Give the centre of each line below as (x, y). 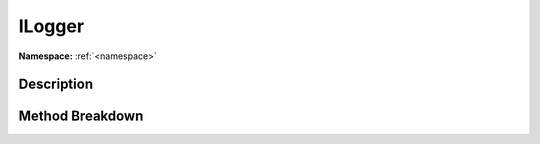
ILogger (51, 26)
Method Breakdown (81, 116)
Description (56, 84)
